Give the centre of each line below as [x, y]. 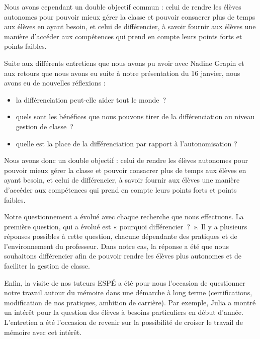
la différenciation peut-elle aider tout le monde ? [91, 99]
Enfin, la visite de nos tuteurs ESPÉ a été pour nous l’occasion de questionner [125, 282]
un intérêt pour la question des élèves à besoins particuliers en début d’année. [124, 312]
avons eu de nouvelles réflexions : [55, 83]
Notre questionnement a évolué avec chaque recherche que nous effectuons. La [124, 217]
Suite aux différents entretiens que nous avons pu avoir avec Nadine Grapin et [124, 63]
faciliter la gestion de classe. [47, 266]
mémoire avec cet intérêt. [43, 332]
